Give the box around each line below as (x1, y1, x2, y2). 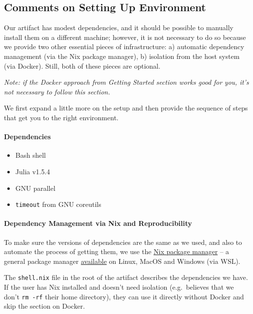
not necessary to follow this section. (4, 86, 110, 96)
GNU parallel (15, 183, 56, 193)
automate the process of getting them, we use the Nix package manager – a (4, 246, 229, 257)
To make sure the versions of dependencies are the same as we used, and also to (4, 237, 242, 247)
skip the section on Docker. (4, 301, 85, 311)
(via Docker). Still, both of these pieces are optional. (4, 60, 160, 71)
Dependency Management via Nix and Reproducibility (4, 218, 192, 228)
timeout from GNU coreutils (15, 199, 101, 209)
